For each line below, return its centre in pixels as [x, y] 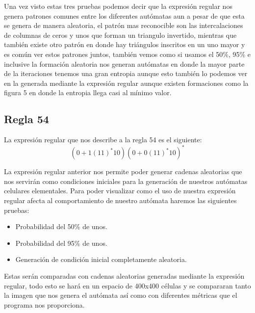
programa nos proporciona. [44, 304]
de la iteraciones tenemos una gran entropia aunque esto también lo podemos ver [126, 73]
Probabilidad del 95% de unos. [61, 243]
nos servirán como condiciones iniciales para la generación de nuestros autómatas [126, 181]
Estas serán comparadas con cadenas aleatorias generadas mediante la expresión [124, 275]
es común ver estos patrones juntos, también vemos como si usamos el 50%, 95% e [127, 54]
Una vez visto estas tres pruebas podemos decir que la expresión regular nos [118, 6]
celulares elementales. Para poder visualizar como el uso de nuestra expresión [120, 191]
